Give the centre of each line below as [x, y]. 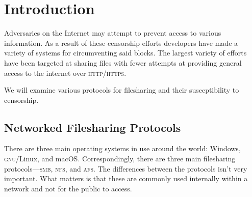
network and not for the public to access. [68, 188]
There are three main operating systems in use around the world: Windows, [122, 148]
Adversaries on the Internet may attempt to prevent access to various [113, 33]
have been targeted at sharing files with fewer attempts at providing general [123, 62]
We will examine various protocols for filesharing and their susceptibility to [122, 90]
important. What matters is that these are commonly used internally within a [126, 178]
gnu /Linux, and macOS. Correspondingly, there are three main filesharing [120, 159]
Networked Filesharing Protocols [93, 127]
